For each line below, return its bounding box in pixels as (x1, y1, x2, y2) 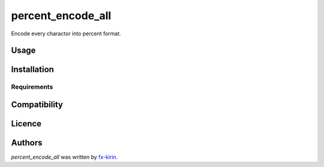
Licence (11, 119, 42, 129)
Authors (11, 138, 43, 148)
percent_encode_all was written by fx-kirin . (11, 153, 118, 161)
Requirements (11, 83, 53, 91)
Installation (11, 65, 54, 75)
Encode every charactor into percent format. (11, 30, 121, 37)
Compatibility (11, 99, 63, 110)
